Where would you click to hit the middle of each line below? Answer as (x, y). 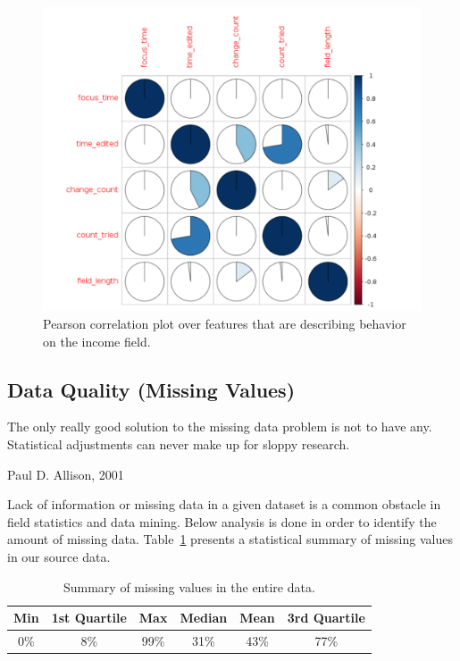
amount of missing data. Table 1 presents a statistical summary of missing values (230, 539)
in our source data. (59, 556)
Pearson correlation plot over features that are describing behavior (225, 323)
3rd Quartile (326, 618)
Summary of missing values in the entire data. (189, 586)
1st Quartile (89, 618)
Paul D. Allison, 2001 (66, 474)
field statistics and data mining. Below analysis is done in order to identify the (222, 521)
